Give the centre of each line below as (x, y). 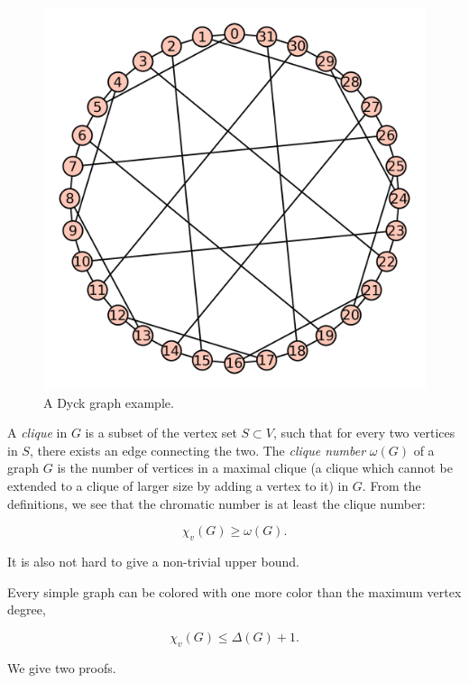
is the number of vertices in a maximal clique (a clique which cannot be (255, 468)
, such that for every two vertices (364, 433)
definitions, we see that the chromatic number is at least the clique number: (216, 503)
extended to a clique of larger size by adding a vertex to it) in (178, 485)
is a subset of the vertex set (161, 433)
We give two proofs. (62, 667)
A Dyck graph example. (109, 402)
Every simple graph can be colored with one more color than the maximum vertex (234, 591)
